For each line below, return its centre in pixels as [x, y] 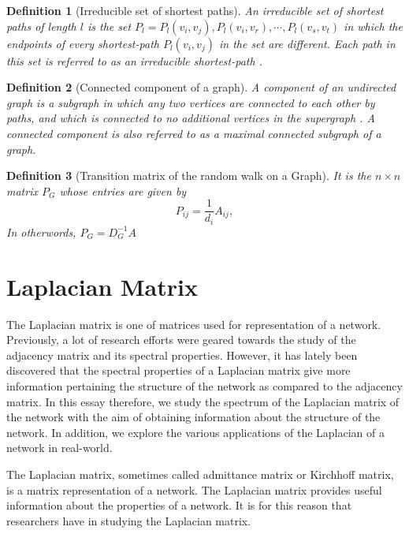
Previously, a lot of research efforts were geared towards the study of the [181, 340]
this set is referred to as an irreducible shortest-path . [134, 60]
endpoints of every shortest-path [83, 43]
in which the [373, 26]
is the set [109, 26]
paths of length [41, 26]
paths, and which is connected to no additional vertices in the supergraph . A [191, 118]
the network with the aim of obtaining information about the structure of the [193, 417]
